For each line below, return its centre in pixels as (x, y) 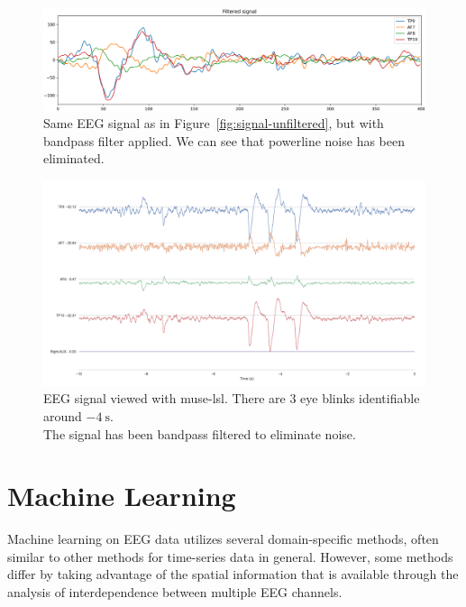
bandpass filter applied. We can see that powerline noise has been (224, 140)
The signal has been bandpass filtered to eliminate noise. (200, 433)
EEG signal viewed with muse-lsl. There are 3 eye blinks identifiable (232, 398)
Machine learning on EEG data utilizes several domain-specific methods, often (223, 539)
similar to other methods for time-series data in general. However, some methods (230, 556)
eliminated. (74, 158)
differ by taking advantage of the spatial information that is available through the (233, 574)
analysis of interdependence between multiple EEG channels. (175, 592)
